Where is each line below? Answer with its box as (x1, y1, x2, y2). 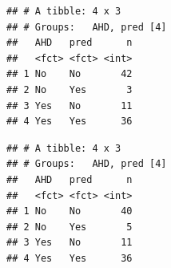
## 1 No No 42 (6, 68, 133, 80)
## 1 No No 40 (6, 205, 133, 217)
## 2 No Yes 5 (6, 221, 133, 233)
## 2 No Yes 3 (6, 83, 133, 95)
